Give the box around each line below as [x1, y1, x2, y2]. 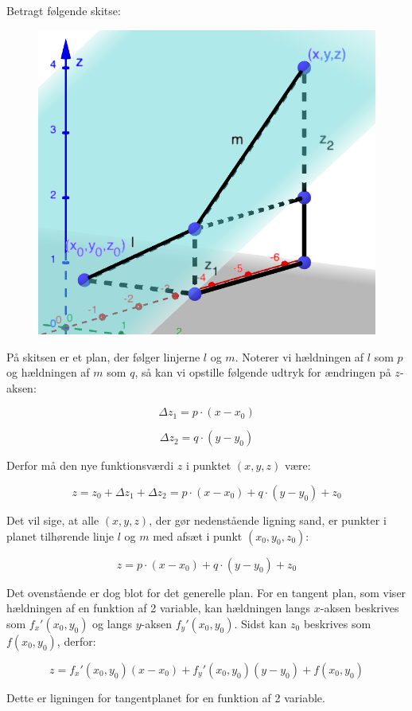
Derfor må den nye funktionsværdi [6, 457, 174, 474]
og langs [92, 615, 132, 631]
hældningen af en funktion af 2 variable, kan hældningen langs [6, 600, 311, 616]
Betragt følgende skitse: [6, 2, 121, 18]
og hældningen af [6, 364, 90, 381]
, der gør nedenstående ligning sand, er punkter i [149, 511, 387, 528]
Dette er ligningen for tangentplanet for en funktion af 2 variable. [6, 689, 325, 705]
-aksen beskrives [320, 600, 399, 616]
